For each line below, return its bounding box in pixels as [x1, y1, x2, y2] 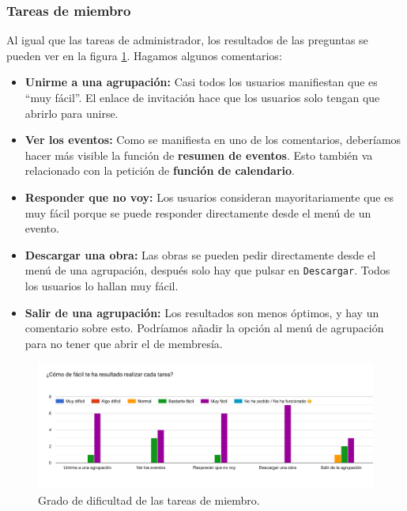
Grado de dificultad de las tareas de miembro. [38, 491, 260, 508]
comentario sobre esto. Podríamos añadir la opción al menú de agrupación [24, 320, 384, 336]
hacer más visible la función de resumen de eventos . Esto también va [24, 146, 373, 163]
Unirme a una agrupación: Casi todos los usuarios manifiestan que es [24, 74, 378, 90]
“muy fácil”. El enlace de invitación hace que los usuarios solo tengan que [24, 89, 380, 105]
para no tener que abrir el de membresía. [24, 335, 223, 351]
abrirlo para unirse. [24, 104, 119, 121]
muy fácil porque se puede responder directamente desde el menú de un [24, 204, 371, 221]
